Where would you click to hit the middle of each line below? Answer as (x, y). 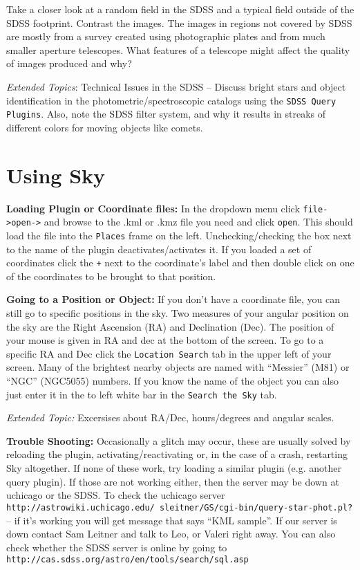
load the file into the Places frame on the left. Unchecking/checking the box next (179, 235)
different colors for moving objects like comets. (105, 127)
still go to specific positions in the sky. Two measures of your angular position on (178, 313)
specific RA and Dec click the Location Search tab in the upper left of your (169, 353)
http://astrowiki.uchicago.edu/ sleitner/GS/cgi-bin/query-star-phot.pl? (180, 507)
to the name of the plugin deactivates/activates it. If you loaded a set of (159, 249)
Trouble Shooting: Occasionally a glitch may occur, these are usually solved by (179, 440)
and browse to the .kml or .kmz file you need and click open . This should (198, 222)
